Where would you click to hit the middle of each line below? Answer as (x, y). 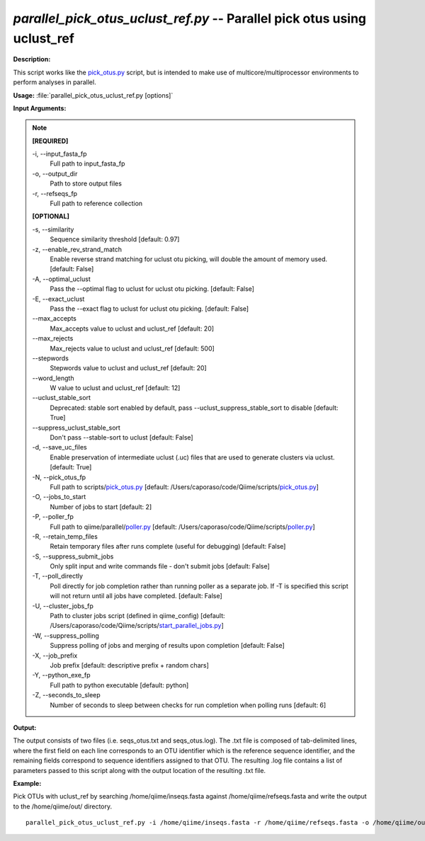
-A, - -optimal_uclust (62, 279)
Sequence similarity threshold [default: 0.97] (115, 239)
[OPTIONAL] (51, 217)
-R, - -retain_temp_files (65, 536)
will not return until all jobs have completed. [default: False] (136, 596)
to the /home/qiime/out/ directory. (63, 806)
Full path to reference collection (96, 204)
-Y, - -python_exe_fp (61, 675)
